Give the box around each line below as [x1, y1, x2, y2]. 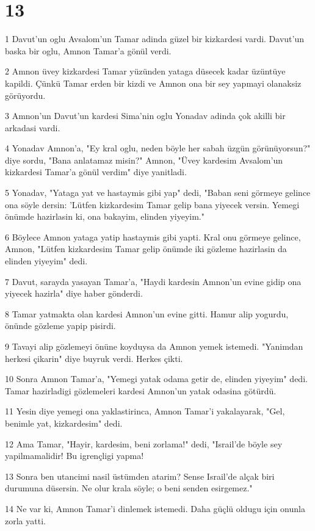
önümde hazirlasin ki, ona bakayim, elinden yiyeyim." [5, 210, 205, 223]
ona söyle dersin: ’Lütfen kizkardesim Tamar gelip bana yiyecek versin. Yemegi [5, 198, 300, 211]
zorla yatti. [5, 514, 46, 527]
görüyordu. [5, 88, 46, 101]
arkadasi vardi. [5, 121, 60, 134]
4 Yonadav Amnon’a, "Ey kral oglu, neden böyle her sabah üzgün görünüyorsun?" [5, 142, 311, 154]
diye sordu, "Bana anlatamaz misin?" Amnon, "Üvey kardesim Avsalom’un [5, 153, 283, 166]
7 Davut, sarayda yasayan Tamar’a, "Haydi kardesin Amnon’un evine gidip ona [5, 275, 302, 287]
